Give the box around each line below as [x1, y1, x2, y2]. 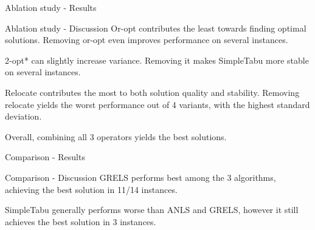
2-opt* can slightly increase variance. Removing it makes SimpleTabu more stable [5, 53, 309, 66]
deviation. [5, 110, 42, 123]
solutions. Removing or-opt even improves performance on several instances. [5, 33, 288, 46]
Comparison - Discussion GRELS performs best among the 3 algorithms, [5, 171, 276, 183]
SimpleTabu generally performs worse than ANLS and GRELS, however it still [5, 203, 299, 216]
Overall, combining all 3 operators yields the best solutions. [5, 130, 227, 143]
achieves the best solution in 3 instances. [5, 215, 156, 228]
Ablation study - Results [5, 1, 97, 13]
